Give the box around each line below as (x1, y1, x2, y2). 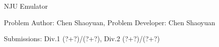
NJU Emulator (4, 1, 48, 11)
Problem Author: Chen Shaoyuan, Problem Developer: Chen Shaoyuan (4, 17, 216, 27)
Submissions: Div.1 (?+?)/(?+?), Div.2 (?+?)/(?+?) (4, 33, 160, 44)
